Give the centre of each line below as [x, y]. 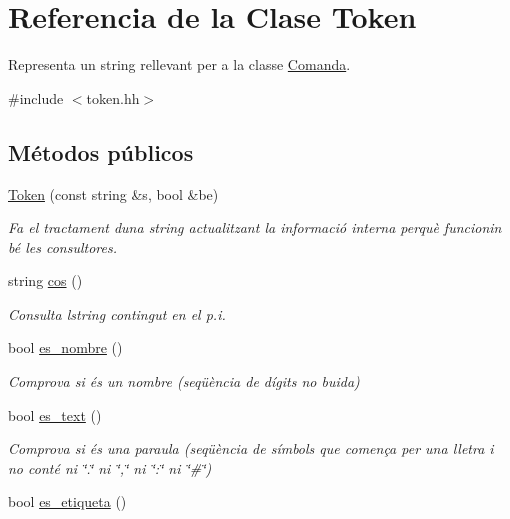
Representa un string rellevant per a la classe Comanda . [179, 64]
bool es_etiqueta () [67, 501]
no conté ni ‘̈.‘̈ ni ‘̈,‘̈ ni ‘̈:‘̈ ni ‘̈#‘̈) [110, 467]
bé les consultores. [62, 246]
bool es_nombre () [65, 347]
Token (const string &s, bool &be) [113, 193]
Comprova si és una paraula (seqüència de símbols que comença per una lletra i [251, 448]
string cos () [45, 280]
